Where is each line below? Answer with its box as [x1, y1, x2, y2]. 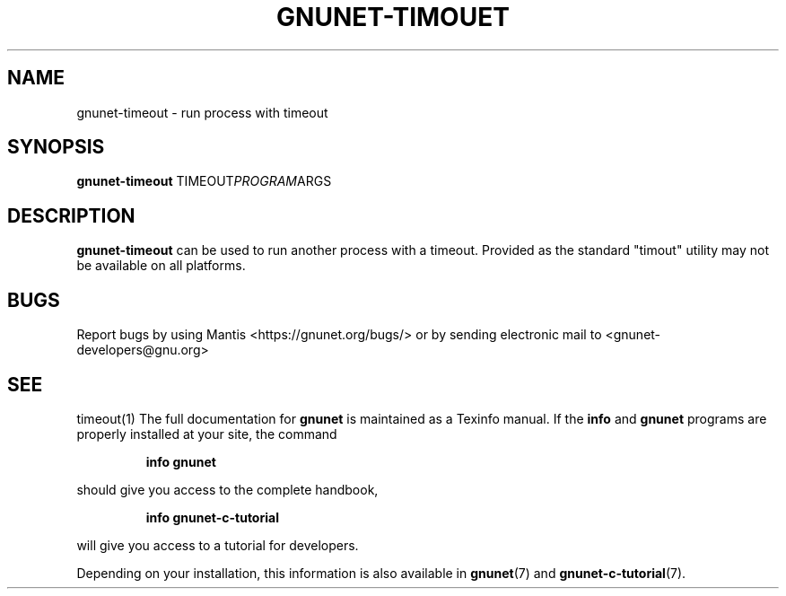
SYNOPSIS [7, 136, 105, 159]
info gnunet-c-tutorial [145, 509, 279, 525]
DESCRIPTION [7, 204, 135, 227]
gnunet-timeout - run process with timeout [76, 104, 328, 120]
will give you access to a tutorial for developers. [76, 537, 359, 553]
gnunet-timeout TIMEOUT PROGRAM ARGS [76, 173, 332, 189]
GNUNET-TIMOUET [276, 2, 510, 32]
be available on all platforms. [76, 258, 246, 274]
